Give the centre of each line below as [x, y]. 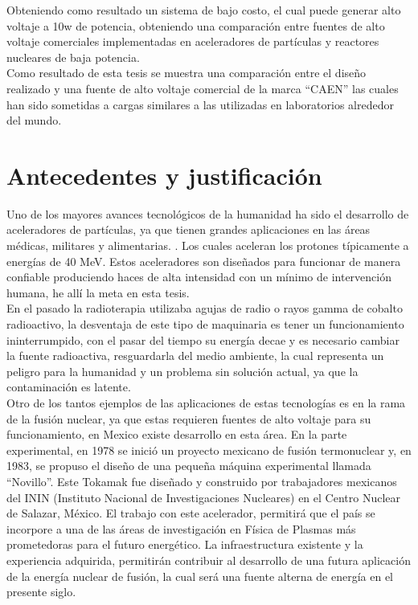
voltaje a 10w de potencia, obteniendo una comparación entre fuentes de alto [196, 25]
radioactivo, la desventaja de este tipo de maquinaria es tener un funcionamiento [205, 324]
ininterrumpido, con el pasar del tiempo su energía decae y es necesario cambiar [203, 339]
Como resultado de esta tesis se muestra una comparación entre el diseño [186, 73]
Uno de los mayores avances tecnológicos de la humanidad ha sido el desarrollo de [208, 213]
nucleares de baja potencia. [73, 57]
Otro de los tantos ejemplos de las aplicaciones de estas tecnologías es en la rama [206, 403]
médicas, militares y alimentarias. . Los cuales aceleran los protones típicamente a [208, 245]
